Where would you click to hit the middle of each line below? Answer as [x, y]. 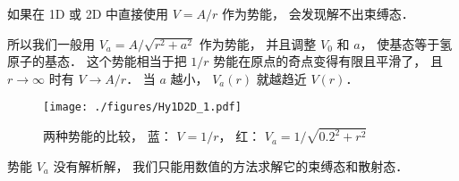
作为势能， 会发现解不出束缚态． [318, 13]
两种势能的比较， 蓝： [108, 136]
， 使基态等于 [400, 43]
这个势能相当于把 [136, 61]
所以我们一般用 [51, 43]
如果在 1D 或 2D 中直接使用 [88, 13]
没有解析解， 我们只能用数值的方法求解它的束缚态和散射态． [231, 165]
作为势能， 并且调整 [258, 43]
